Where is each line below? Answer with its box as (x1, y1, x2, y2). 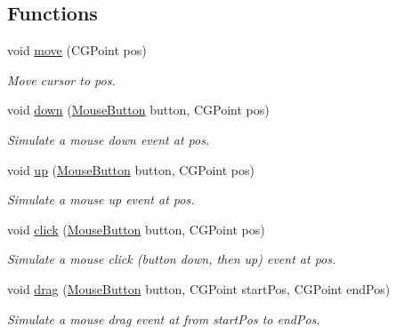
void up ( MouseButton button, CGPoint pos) (7, 160, 255, 179)
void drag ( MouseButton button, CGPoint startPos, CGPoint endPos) (7, 279, 391, 298)
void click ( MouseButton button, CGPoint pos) (7, 219, 265, 238)
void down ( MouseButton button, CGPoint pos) (7, 100, 270, 119)
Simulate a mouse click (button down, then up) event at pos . (7, 250, 336, 268)
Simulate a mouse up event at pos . (7, 190, 195, 209)
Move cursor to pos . (7, 70, 116, 89)
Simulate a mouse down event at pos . (7, 130, 210, 148)
